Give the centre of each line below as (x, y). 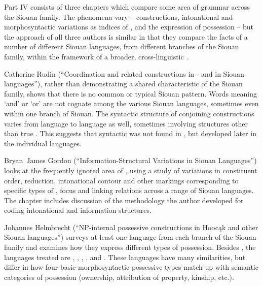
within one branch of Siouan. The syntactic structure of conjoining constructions (129, 113)
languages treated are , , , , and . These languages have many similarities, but (125, 257)
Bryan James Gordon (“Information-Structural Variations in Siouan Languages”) (130, 160)
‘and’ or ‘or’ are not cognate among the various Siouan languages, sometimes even (131, 103)
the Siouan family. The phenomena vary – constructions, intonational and (119, 17)
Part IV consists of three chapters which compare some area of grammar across (127, 7)
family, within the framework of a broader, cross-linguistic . (96, 56)
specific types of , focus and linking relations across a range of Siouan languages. (129, 190)
